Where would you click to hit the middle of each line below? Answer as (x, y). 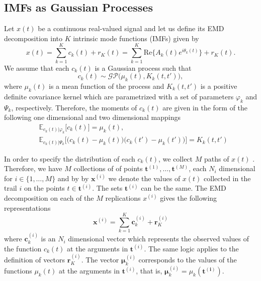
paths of (216, 158)
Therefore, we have (33, 168)
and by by (73, 178)
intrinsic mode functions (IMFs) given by (136, 38)
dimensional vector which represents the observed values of (159, 239)
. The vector (100, 260)
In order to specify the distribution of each (70, 158)
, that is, (149, 271)
